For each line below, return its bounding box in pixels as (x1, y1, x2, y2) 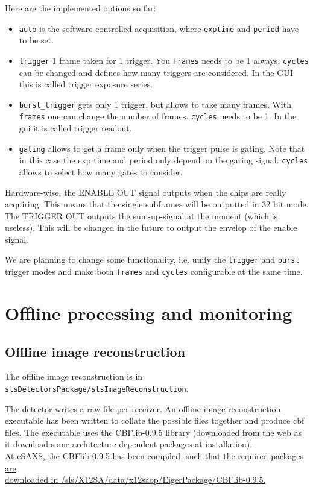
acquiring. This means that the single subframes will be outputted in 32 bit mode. (5, 198, 309, 210)
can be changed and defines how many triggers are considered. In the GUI (19, 66, 293, 78)
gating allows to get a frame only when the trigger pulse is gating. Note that (19, 142, 305, 154)
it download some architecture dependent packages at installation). (5, 438, 253, 450)
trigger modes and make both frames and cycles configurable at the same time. (5, 265, 303, 278)
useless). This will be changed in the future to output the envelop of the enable (5, 221, 297, 234)
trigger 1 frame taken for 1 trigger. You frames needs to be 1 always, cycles (19, 54, 309, 66)
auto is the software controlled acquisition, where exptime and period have (19, 22, 299, 34)
